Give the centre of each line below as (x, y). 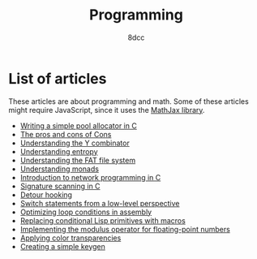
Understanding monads (60, 169)
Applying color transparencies (71, 238)
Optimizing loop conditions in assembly (86, 212)
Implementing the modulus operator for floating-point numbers (125, 229)
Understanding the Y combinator (75, 143)
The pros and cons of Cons (66, 134)
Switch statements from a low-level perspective (100, 203)
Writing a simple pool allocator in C (79, 125)
